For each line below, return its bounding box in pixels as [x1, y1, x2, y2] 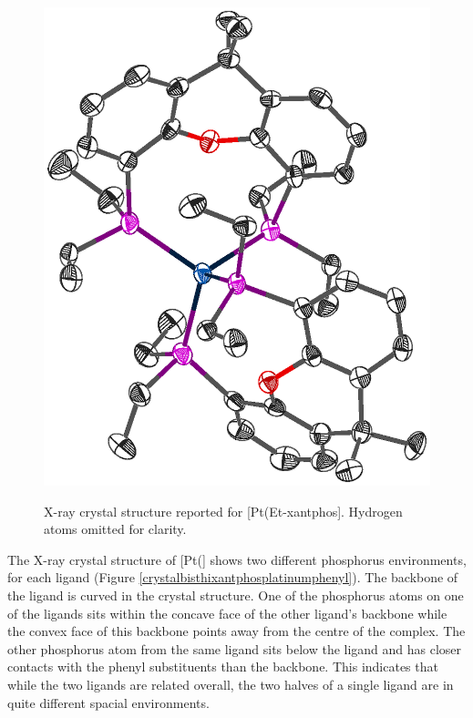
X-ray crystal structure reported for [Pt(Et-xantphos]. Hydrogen [44, 501, 403, 520]
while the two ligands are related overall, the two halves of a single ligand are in [7, 674, 454, 693]
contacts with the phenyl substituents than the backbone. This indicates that [7, 657, 438, 676]
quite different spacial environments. [7, 692, 210, 712]
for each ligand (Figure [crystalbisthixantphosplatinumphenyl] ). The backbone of [7, 568, 458, 587]
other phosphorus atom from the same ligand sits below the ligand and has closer [7, 639, 462, 658]
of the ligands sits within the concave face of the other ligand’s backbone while [7, 603, 447, 622]
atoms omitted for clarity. [44, 519, 187, 538]
